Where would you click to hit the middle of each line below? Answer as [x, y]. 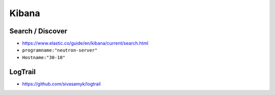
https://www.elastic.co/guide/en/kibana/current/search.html [85, 43]
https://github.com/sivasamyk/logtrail [62, 84]
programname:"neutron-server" [60, 50]
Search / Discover [38, 31]
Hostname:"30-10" [44, 57]
